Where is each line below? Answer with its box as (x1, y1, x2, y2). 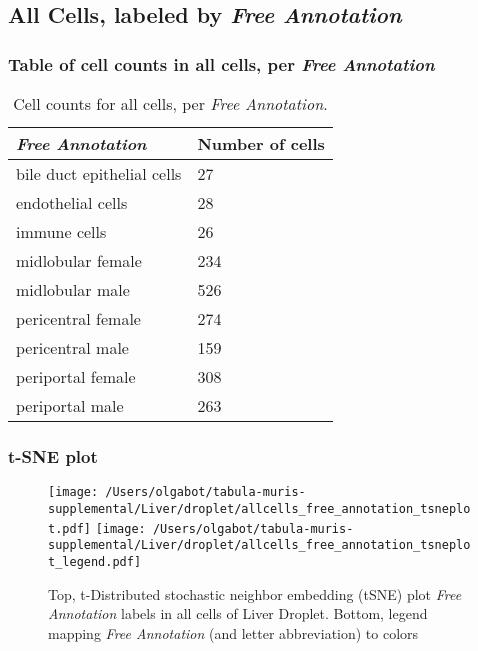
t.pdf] (48, 521, 91, 536)
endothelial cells (16, 191, 128, 214)
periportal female (16, 365, 136, 388)
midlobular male (16, 278, 130, 301)
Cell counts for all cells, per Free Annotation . (13, 92, 328, 115)
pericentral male (16, 336, 129, 359)
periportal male (16, 394, 124, 417)
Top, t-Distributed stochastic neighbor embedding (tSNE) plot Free (48, 583, 462, 604)
